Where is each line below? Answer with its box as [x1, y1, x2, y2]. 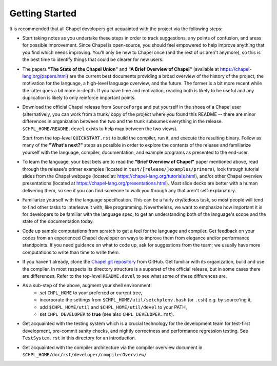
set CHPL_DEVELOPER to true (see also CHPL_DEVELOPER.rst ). [39, 311, 174, 317]
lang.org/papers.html [22, 73, 67, 79]
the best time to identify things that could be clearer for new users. [22, 56, 164, 63]
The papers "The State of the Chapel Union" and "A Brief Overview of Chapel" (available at [22, 66, 219, 72]
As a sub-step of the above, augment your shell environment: [22, 282, 152, 289]
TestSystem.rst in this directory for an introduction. [22, 335, 136, 341]
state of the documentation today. [22, 218, 94, 225]
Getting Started [9, 8, 77, 19]
